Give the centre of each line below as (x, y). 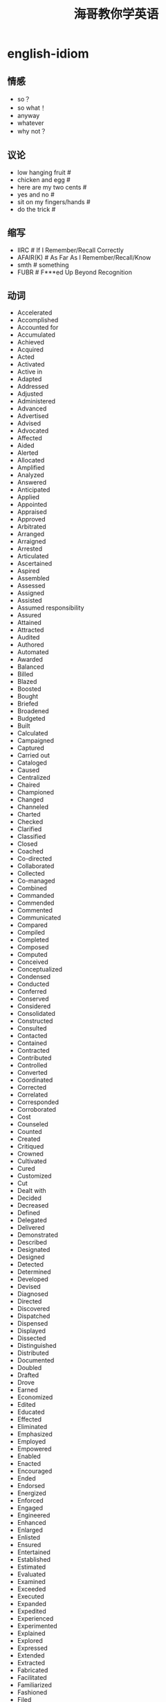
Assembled (33, 578)
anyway (28, 116)
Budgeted (31, 719)
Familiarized (34, 1685)
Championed (35, 792)
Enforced (30, 1501)
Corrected (32, 1087)
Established (34, 1560)
